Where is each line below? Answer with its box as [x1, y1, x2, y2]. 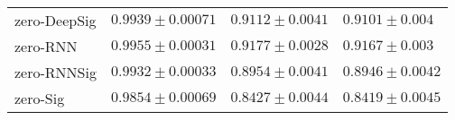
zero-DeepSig [14, 10, 97, 30]
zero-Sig [14, 88, 65, 108]
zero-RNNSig [14, 62, 97, 82]
